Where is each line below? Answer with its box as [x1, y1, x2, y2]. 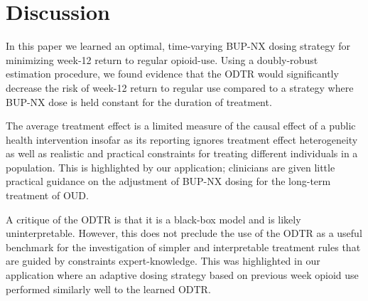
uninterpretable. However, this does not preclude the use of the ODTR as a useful [6, 226, 362, 241]
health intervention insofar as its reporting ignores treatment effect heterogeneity [6, 132, 358, 147]
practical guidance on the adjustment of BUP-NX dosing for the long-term [6, 174, 331, 189]
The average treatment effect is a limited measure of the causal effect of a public [6, 118, 356, 133]
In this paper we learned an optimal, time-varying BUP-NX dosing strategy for [6, 38, 350, 53]
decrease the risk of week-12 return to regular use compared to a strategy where [6, 80, 354, 95]
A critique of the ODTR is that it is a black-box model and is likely [6, 211, 301, 226]
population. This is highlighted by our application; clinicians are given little [6, 159, 335, 174]
